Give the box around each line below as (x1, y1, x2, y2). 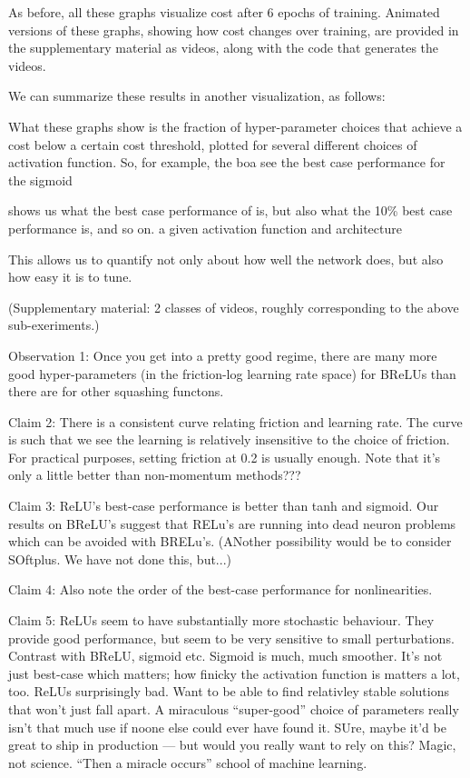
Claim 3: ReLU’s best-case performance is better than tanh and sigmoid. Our (8, 496, 439, 515)
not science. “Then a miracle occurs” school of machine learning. (8, 753, 367, 772)
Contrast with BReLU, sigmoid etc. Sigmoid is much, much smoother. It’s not (8, 646, 443, 665)
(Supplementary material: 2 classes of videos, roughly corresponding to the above (8, 297, 459, 316)
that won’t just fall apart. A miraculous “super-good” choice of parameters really (8, 700, 459, 718)
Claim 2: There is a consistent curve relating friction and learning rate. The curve (8, 412, 463, 431)
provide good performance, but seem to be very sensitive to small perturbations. (8, 628, 455, 647)
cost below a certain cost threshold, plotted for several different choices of (8, 135, 417, 154)
